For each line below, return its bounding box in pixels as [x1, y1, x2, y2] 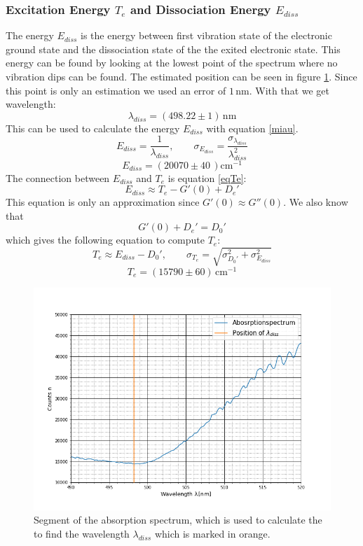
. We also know [283, 195, 348, 209]
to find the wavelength [34, 526, 130, 540]
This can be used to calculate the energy [6, 120, 180, 135]
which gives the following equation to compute [6, 232, 205, 247]
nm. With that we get [235, 83, 330, 97]
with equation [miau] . [206, 120, 299, 135]
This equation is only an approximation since [6, 195, 200, 209]
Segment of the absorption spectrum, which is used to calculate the [34, 512, 322, 527]
